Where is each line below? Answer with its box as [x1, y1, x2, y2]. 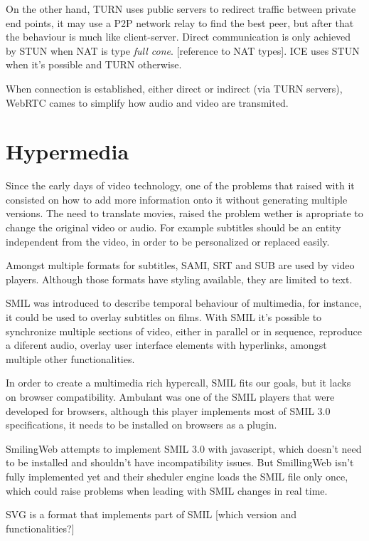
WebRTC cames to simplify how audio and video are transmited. [6, 95, 289, 110]
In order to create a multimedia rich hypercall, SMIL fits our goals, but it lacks [6, 375, 351, 390]
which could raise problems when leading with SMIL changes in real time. [6, 483, 328, 498]
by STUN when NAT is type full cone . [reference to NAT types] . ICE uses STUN [6, 43, 360, 58]
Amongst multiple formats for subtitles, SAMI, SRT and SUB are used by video [6, 258, 355, 273]
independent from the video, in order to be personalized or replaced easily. [6, 233, 330, 248]
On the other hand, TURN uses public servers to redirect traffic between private [6, 1, 356, 16]
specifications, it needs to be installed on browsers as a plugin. [6, 417, 277, 432]
